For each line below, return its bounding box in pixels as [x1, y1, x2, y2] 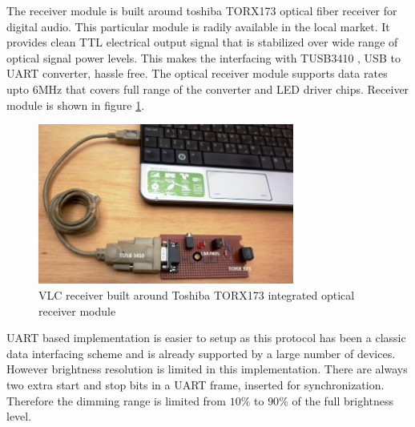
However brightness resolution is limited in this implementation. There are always [6, 361, 408, 377]
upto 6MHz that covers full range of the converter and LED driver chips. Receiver [6, 80, 409, 97]
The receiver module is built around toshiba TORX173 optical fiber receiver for [6, 2, 397, 18]
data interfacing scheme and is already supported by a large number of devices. [6, 344, 396, 361]
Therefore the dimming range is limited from [6, 392, 227, 409]
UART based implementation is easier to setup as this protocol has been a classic [6, 329, 406, 346]
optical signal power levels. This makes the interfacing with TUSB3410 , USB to [6, 49, 401, 66]
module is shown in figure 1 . [6, 96, 145, 113]
